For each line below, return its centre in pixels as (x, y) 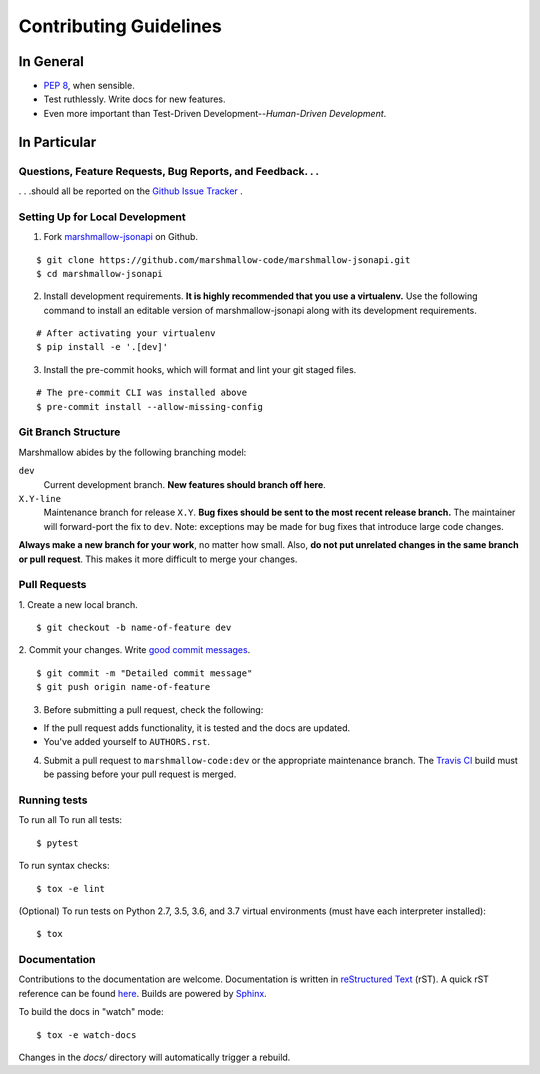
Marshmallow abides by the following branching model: (132, 452)
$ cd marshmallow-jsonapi (100, 273)
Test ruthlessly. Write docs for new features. (134, 99)
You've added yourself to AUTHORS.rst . (126, 742)
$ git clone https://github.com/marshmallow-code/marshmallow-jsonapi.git (223, 259)
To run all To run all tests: (70, 820)
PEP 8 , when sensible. (89, 86)
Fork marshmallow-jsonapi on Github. (121, 237)
